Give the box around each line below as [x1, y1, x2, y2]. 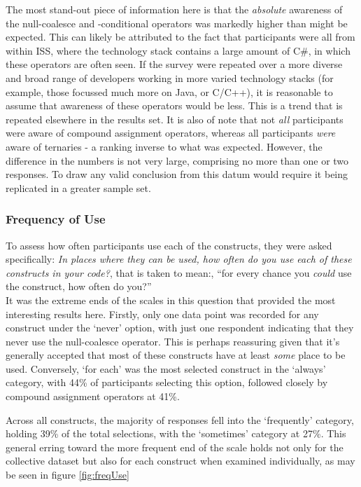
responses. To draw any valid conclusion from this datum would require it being [6, 167, 348, 181]
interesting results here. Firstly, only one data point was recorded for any [6, 306, 319, 321]
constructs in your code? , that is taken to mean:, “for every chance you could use [6, 265, 352, 280]
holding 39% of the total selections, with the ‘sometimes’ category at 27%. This [6, 426, 346, 441]
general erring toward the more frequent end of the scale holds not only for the [6, 439, 344, 454]
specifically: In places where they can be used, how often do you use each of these [6, 252, 352, 266]
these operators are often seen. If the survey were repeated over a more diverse [6, 57, 343, 71]
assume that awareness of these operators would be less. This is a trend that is [6, 98, 343, 113]
